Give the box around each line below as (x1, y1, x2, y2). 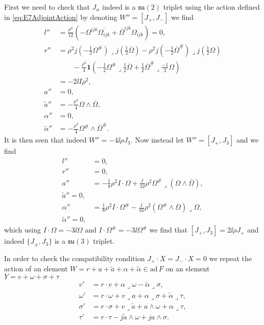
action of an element (4, 263, 68, 274)
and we (236, 134, 259, 145)
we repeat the (209, 252, 252, 263)
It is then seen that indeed (4, 134, 87, 145)
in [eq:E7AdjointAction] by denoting (4, 11, 117, 22)
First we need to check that (4, 2, 90, 12)
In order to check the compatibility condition (4, 252, 145, 263)
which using (4, 224, 41, 235)
